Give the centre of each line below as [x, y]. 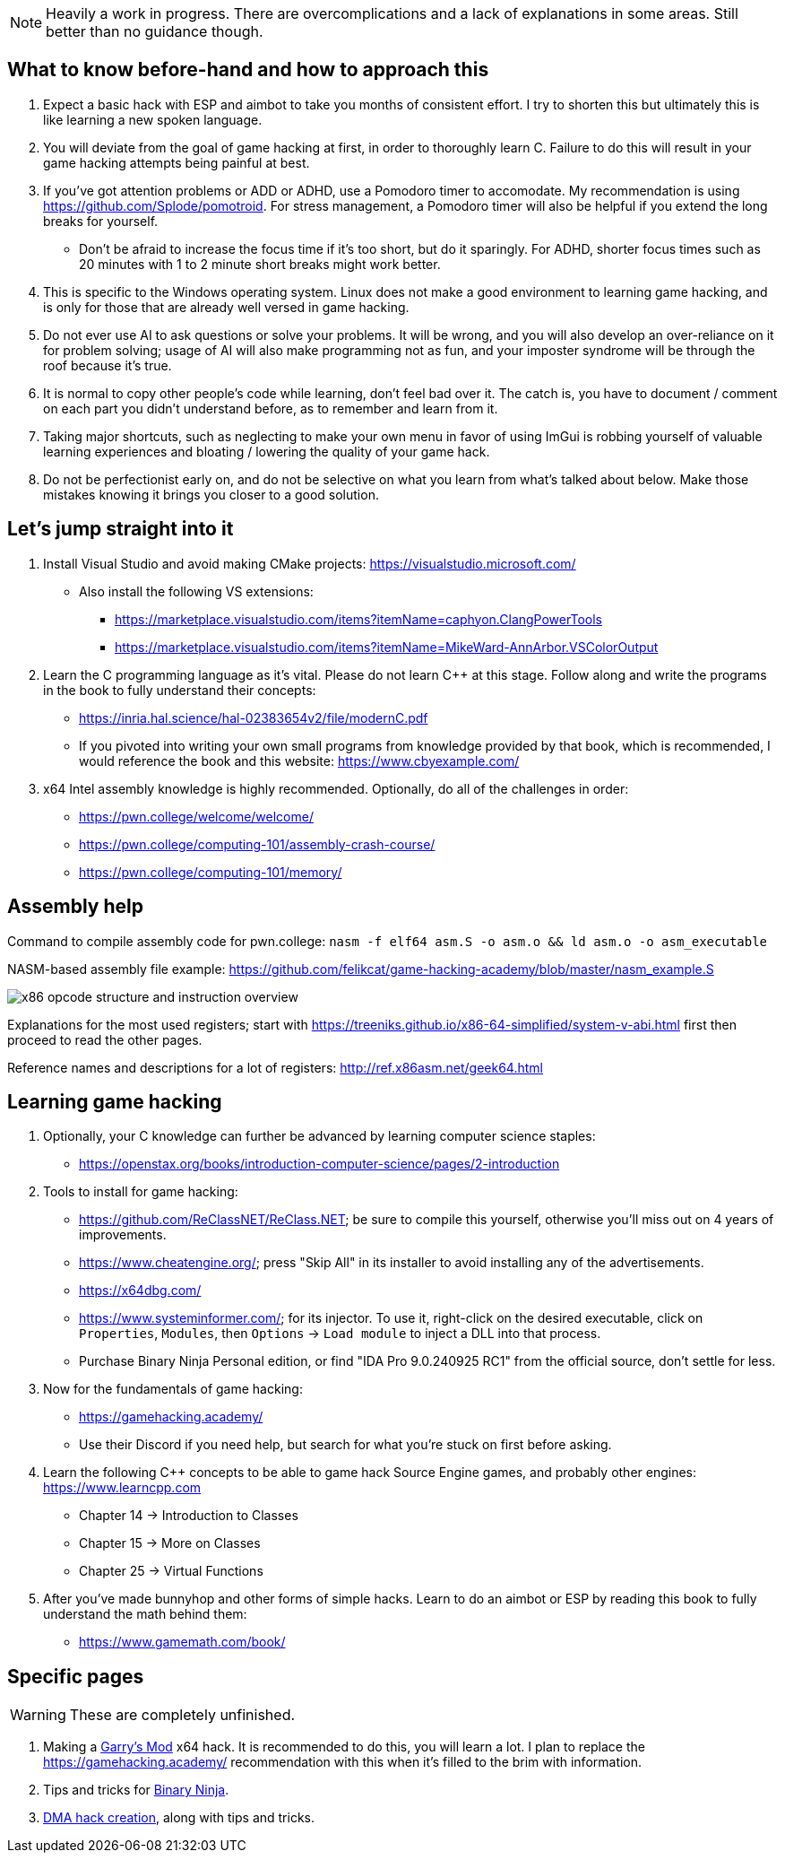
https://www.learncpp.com [122, 1488]
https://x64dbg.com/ [140, 1291]
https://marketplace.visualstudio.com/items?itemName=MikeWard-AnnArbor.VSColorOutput [387, 647]
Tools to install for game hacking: [141, 1192]
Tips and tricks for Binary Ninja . [136, 1790]
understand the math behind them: [145, 1614]
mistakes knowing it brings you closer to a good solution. [211, 494]
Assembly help [75, 907]
